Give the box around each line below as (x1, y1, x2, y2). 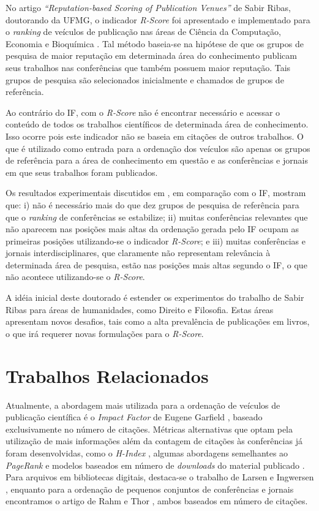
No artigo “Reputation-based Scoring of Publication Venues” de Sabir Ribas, (6, 1, 291, 13)
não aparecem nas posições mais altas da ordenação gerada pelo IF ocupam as (6, 222, 299, 235)
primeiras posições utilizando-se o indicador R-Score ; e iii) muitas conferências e (6, 234, 306, 247)
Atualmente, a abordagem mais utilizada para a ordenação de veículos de (6, 398, 280, 411)
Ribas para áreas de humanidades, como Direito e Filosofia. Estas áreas (6, 303, 274, 316)
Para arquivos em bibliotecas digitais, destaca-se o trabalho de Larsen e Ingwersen (6, 471, 314, 483)
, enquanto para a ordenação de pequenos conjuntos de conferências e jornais (6, 482, 294, 495)
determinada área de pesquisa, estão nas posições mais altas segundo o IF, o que (6, 258, 307, 271)
